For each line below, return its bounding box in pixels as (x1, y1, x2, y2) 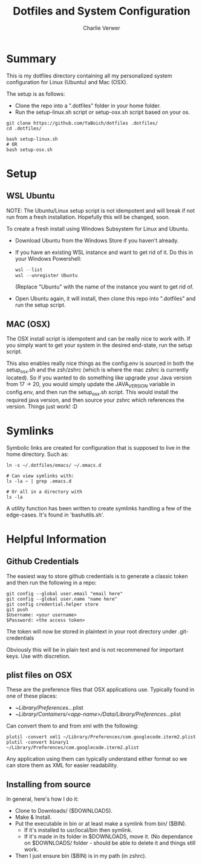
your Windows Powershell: (15, 255, 82, 262)
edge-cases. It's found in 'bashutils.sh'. (6, 511, 105, 518)
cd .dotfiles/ (6, 125, 42, 132)
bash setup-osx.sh (6, 147, 53, 153)
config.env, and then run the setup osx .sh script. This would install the (6, 388, 178, 397)
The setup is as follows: (6, 90, 65, 98)
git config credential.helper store (6, 601, 99, 607)
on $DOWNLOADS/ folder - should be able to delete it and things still (24, 840, 196, 847)
